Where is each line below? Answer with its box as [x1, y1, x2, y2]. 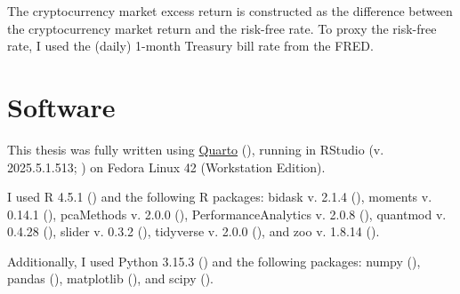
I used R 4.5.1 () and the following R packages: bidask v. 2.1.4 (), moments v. [7, 187, 432, 206]
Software [7, 88, 116, 124]
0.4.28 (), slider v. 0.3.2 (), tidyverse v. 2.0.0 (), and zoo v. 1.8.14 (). [7, 222, 380, 241]
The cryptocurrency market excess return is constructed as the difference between [7, 2, 453, 20]
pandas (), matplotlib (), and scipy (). [7, 269, 214, 288]
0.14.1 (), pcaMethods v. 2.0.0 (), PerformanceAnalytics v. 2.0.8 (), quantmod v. [7, 204, 447, 223]
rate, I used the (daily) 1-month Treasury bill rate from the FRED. [7, 36, 374, 55]
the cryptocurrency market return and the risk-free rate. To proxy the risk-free [7, 19, 437, 37]
